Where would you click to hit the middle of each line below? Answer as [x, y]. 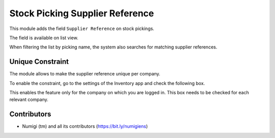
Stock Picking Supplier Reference [82, 13]
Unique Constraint [39, 62]
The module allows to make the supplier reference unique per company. [85, 74]
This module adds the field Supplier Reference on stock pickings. [82, 29]
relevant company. [29, 100]
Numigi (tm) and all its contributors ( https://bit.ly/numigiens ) [85, 126]
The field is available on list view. [44, 38]
